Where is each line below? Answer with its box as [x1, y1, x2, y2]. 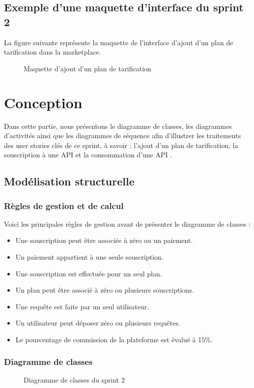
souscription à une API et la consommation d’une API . [4, 149, 172, 160]
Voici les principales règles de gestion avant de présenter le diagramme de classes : [4, 218, 251, 229]
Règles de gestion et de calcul [4, 199, 124, 211]
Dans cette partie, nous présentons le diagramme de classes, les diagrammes [4, 120, 232, 131]
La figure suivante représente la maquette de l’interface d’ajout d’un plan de [4, 37, 233, 47]
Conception [4, 92, 83, 112]
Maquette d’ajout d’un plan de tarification [24, 63, 151, 73]
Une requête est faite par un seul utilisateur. [15, 301, 149, 311]
